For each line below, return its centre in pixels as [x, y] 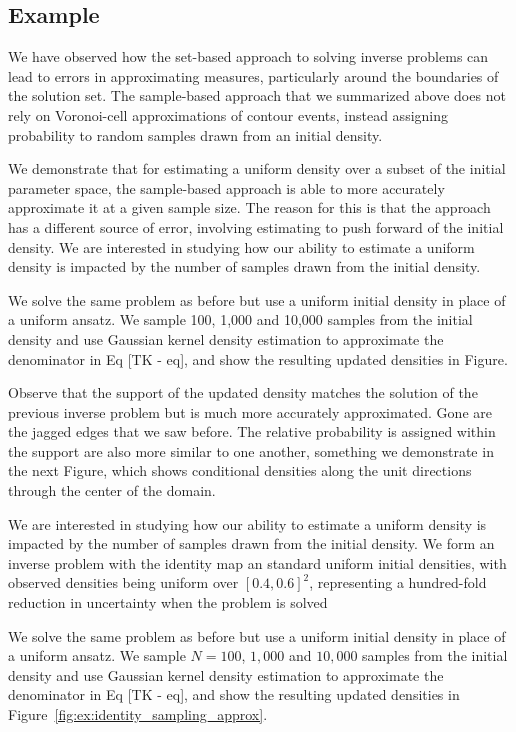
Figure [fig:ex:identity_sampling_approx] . [138, 714]
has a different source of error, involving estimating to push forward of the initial [256, 226]
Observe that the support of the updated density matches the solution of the [243, 392]
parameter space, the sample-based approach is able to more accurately [226, 187]
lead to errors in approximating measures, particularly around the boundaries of [253, 75]
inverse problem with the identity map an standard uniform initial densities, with [257, 562]
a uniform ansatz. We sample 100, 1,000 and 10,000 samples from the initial [240, 319]
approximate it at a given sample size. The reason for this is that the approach [249, 207]
